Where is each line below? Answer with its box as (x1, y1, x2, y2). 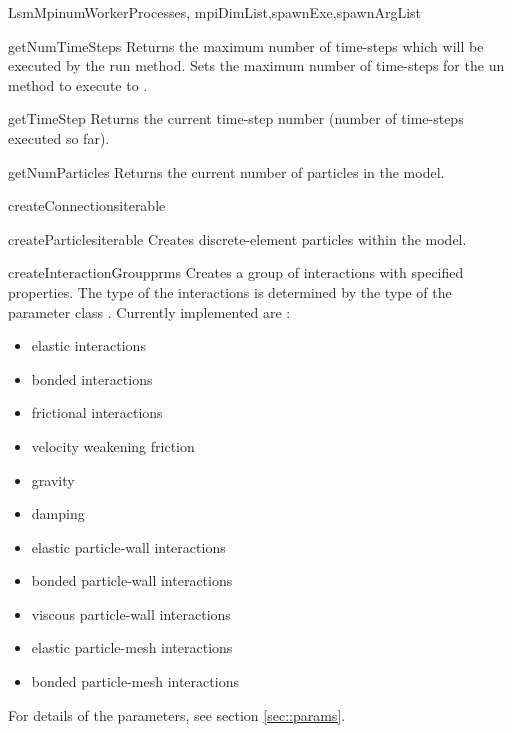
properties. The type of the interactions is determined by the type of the (8, 281, 452, 302)
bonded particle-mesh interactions (31, 671, 239, 692)
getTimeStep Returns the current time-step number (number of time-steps (8, 108, 464, 129)
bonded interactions (31, 368, 153, 389)
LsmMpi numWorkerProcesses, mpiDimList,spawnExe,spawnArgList (8, 2, 422, 22)
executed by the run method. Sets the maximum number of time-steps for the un (8, 55, 505, 76)
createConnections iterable (8, 195, 166, 216)
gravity (31, 469, 75, 490)
